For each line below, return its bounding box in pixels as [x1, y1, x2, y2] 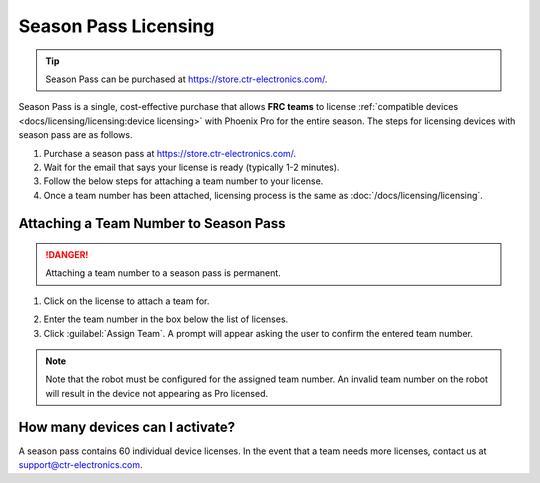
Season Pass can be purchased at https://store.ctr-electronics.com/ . [45, 73, 328, 85]
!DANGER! [45, 249, 89, 261]
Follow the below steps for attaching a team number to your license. [43, 175, 324, 187]
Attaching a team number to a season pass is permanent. [45, 267, 282, 279]
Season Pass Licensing [18, 15, 215, 37]
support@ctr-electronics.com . [18, 459, 144, 471]
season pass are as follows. [18, 129, 133, 141]
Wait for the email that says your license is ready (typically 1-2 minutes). [43, 161, 340, 173]
